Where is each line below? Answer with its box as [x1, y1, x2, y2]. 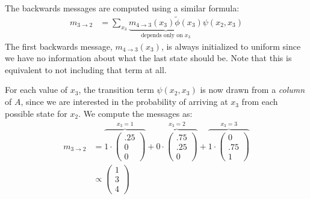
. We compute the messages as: [78, 107, 193, 119]
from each [241, 95, 278, 108]
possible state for [5, 107, 67, 119]
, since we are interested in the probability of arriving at [20, 95, 228, 108]
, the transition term [78, 83, 154, 96]
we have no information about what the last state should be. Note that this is [5, 52, 292, 64]
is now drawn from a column [200, 83, 305, 96]
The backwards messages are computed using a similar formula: [5, 2, 240, 14]
